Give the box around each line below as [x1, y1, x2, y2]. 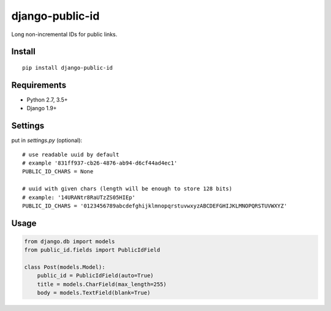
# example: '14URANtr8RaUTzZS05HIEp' [22, 193, 136, 201]
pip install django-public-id [22, 64, 113, 71]
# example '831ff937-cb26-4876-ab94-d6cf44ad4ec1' [22, 159, 178, 167]
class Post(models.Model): [24, 264, 105, 271]
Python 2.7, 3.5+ [26, 96, 68, 103]
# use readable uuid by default [22, 151, 120, 158]
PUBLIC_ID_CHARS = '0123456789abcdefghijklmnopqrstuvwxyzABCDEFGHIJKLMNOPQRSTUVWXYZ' [22, 202, 287, 209]
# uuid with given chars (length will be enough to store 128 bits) [22, 185, 232, 192]
